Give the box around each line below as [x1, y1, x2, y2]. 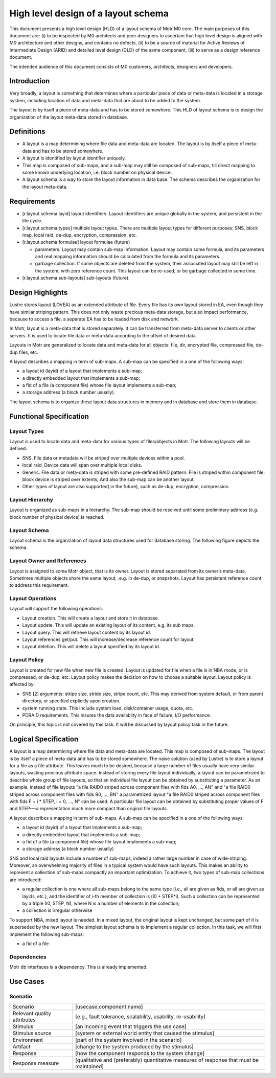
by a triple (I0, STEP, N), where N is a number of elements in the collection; [22, 900, 180, 907]
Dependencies [9, 953, 47, 960]
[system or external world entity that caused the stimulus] [75, 1030, 215, 1037]
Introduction [9, 77, 50, 85]
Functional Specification [9, 412, 89, 421]
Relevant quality [12, 1010, 51, 1017]
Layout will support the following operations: [9, 606, 103, 612]
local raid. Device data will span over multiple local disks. [22, 462, 143, 468]
